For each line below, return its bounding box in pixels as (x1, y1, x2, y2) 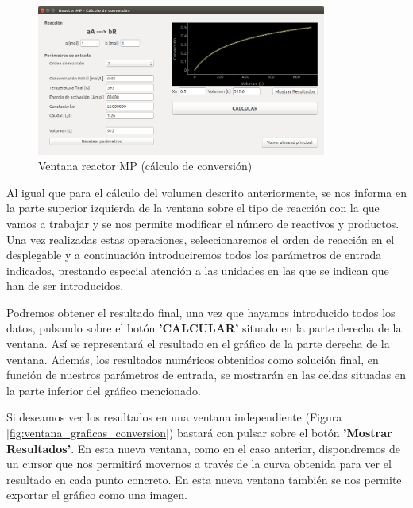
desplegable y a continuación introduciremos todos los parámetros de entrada (6, 246, 382, 263)
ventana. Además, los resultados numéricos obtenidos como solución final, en (6, 351, 379, 367)
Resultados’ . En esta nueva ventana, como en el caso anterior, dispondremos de (6, 440, 400, 456)
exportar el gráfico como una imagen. (6, 487, 188, 503)
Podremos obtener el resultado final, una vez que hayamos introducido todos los (6, 304, 396, 320)
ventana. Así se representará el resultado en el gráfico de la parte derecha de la (6, 335, 390, 352)
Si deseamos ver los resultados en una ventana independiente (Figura (6, 409, 342, 425)
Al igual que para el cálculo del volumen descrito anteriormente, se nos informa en (6, 184, 407, 200)
